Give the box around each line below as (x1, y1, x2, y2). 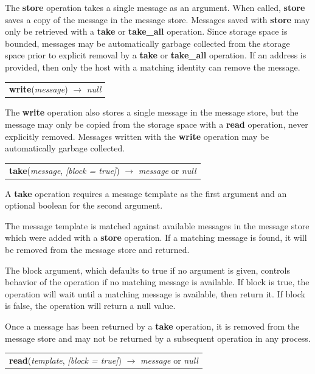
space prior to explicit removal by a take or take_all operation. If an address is (5, 49, 306, 61)
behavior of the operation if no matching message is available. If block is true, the (5, 275, 310, 288)
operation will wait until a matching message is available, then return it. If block (5, 287, 305, 300)
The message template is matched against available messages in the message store (5, 219, 310, 232)
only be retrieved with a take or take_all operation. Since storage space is (5, 25, 288, 38)
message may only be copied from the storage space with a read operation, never (5, 118, 308, 130)
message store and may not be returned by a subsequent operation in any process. (5, 331, 311, 344)
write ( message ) (9, 83, 68, 95)
